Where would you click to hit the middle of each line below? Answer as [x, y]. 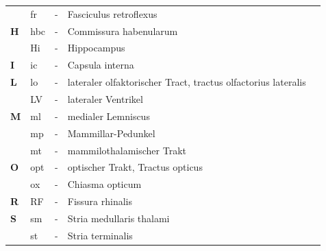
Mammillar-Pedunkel [111, 133]
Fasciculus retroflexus [112, 13]
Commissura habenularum [123, 31]
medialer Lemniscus [109, 116]
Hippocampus [96, 48]
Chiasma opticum [104, 184]
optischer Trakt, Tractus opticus [135, 167]
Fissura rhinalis [100, 201]
